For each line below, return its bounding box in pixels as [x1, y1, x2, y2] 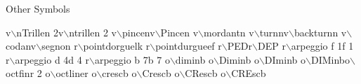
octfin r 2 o [6, 66, 51, 80]
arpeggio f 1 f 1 [291, 38, 354, 53]
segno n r [41, 38, 78, 53]
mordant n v [204, 24, 254, 39]
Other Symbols [6, 1, 70, 15]
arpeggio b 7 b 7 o [94, 52, 170, 66]
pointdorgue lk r [83, 38, 150, 53]
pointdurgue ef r [155, 38, 222, 53]
